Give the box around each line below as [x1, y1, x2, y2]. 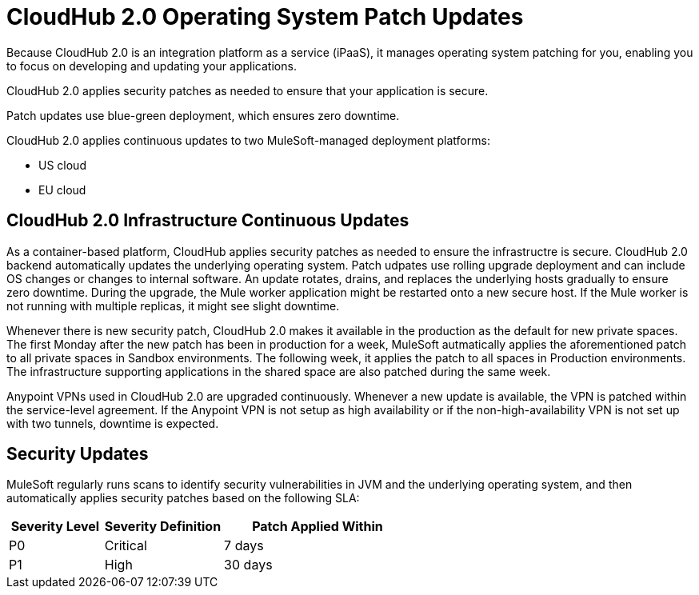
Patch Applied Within [252, 518, 383, 535]
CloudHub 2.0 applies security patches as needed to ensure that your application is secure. [6, 83, 489, 98]
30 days [224, 557, 273, 573]
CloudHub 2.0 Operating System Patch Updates [6, 3, 524, 30]
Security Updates [6, 444, 149, 465]
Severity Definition [104, 518, 222, 535]
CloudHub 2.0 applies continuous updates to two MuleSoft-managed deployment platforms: [6, 133, 490, 147]
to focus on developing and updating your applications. [6, 58, 297, 73]
